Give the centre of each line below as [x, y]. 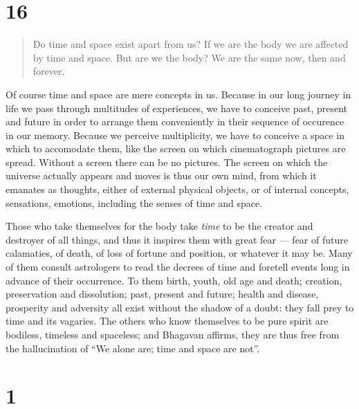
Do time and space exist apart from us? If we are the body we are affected [191, 44]
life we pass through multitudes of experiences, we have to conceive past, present [177, 108]
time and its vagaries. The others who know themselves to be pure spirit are [167, 321]
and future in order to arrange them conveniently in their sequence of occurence [175, 121]
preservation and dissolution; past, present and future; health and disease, [162, 294]
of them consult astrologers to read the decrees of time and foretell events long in [178, 267]
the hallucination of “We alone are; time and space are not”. [133, 348]
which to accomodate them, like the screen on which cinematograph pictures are [176, 148]
